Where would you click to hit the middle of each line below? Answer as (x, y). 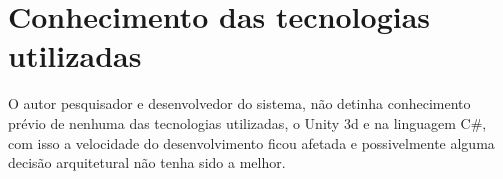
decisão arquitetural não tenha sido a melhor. (147, 162)
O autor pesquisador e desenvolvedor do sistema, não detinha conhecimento (239, 103)
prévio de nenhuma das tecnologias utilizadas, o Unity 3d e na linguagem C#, (247, 122)
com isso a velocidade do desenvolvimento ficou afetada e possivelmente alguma (251, 142)
